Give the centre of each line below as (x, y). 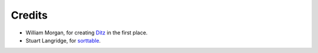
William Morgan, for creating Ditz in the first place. (87, 33)
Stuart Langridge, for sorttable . (63, 40)
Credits (29, 15)
